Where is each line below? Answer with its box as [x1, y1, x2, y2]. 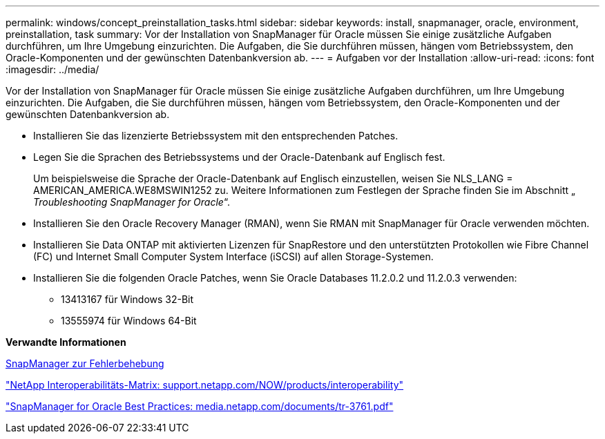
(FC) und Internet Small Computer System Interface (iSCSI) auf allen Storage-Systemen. [33, 251, 434, 262]
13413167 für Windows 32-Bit [61, 293, 194, 305]
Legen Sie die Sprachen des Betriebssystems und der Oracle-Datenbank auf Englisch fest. [33, 151, 445, 163]
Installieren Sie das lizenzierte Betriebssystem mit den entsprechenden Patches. [33, 130, 398, 142]
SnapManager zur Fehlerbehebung [6, 358, 164, 369]
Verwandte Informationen [6, 336, 126, 348]
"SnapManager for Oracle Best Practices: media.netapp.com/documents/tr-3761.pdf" [6, 400, 394, 412]
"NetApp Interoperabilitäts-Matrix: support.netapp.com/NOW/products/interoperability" [6, 379, 404, 391]
